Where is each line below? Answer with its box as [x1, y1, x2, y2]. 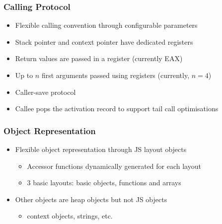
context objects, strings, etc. [27, 211, 113, 221]
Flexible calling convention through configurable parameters [15, 20, 198, 30]
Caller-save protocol [15, 86, 76, 97]
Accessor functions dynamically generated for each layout [27, 160, 201, 171]
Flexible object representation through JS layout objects [15, 144, 187, 154]
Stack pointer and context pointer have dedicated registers [15, 36, 193, 47]
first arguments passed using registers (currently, [41, 70, 190, 80]
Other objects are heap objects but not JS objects [15, 194, 167, 204]
